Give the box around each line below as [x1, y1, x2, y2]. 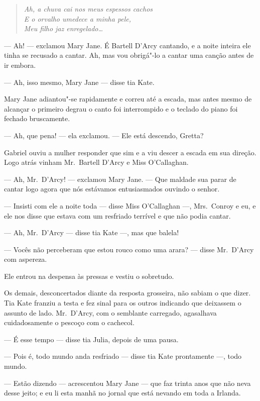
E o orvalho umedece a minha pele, [24, 13, 132, 24]
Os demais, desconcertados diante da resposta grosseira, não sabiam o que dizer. [4, 287, 251, 298]
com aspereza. [4, 254, 47, 264]
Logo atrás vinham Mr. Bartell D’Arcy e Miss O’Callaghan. [4, 157, 189, 167]
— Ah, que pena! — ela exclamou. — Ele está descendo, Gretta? [4, 130, 204, 140]
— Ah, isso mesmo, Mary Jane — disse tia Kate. [4, 76, 155, 87]
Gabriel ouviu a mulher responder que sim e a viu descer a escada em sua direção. [4, 147, 256, 157]
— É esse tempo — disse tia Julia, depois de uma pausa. [4, 334, 179, 344]
